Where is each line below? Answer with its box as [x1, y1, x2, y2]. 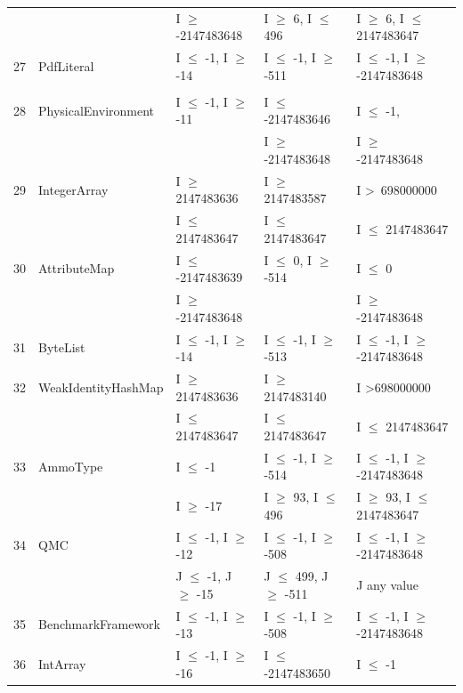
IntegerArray [38, 180, 109, 198]
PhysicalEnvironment [38, 101, 155, 119]
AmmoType [38, 456, 103, 475]
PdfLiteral [38, 56, 94, 75]
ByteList [38, 338, 85, 357]
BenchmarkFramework [38, 615, 161, 633]
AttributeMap [38, 259, 115, 278]
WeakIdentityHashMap [38, 377, 164, 396]
